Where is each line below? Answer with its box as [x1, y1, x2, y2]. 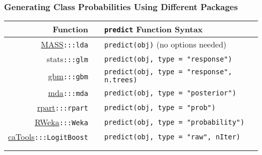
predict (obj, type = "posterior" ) [104, 88, 236, 97]
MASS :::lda [41, 38, 88, 50]
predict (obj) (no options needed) [104, 38, 227, 50]
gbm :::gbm [48, 70, 88, 82]
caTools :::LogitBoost [8, 131, 88, 143]
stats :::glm [46, 53, 88, 65]
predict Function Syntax [104, 23, 203, 35]
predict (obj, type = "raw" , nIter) [104, 132, 241, 141]
